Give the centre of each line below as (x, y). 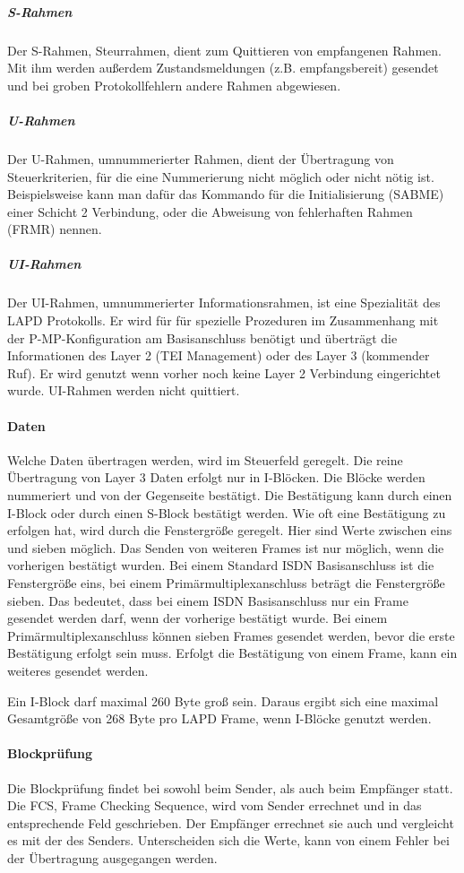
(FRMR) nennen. (55, 229)
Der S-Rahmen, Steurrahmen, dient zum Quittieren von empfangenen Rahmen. (224, 50)
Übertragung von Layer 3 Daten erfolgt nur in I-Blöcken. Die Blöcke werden (216, 477)
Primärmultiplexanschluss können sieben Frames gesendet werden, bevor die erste (231, 635)
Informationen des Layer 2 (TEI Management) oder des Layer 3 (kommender (219, 355)
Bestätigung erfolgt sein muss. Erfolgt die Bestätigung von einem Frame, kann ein (232, 653)
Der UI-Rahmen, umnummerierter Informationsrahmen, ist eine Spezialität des (224, 303)
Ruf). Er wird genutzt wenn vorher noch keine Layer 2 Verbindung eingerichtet (224, 372)
